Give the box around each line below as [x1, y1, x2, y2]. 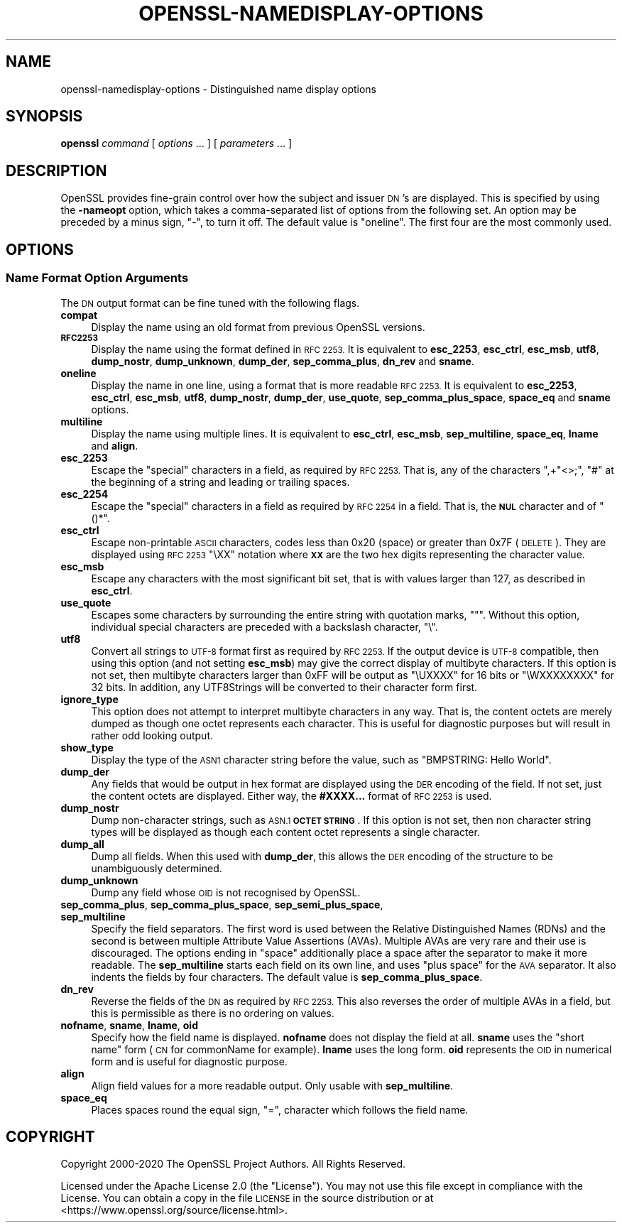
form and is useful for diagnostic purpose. [91, 1055, 288, 1067]
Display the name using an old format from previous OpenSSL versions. [91, 320, 425, 333]
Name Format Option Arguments [6, 271, 189, 286]
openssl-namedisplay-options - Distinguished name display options [60, 82, 376, 95]
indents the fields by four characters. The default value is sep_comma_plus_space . [91, 970, 483, 983]
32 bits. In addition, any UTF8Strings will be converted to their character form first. [91, 680, 478, 693]
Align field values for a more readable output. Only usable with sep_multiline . [91, 1079, 454, 1092]
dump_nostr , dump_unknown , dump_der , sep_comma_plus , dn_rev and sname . [91, 354, 474, 367]
